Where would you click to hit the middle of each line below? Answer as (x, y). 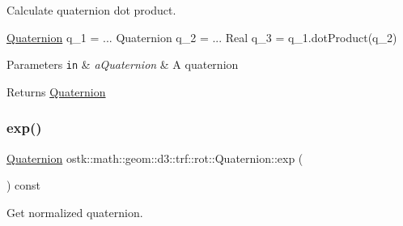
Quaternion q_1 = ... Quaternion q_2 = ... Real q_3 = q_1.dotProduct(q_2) (202, 37)
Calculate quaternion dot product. (91, 10)
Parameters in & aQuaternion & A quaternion (123, 64)
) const (24, 185)
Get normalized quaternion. (75, 212)
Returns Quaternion (56, 91)
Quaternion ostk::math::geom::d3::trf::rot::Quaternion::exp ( (155, 158)
